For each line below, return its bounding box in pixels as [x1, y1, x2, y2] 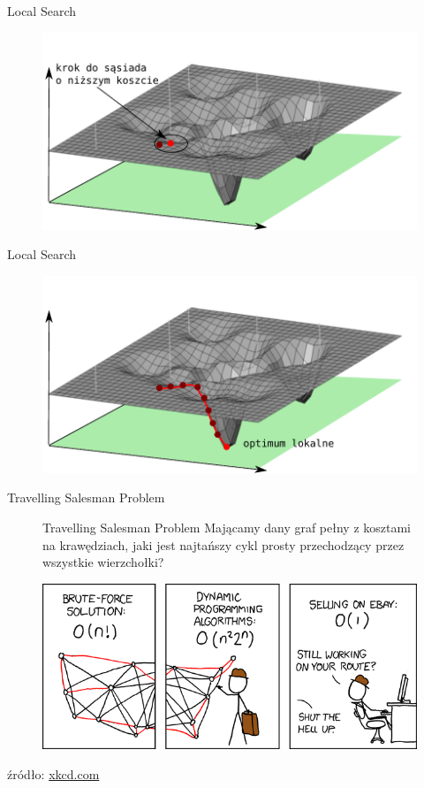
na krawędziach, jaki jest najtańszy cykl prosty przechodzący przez [42, 535, 405, 554]
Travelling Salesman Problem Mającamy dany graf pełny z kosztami [42, 517, 412, 536]
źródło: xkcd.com [7, 764, 100, 783]
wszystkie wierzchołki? [42, 553, 164, 571]
